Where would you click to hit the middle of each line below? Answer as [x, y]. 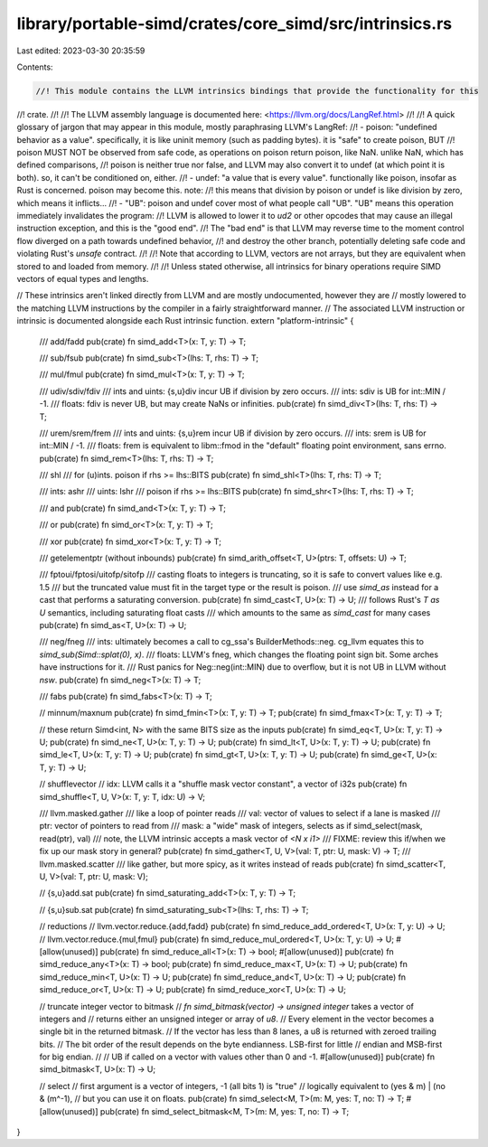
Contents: [35, 67]
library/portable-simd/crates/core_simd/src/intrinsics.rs [234, 24]
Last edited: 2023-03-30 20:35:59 [81, 51]
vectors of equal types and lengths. [83, 278]
